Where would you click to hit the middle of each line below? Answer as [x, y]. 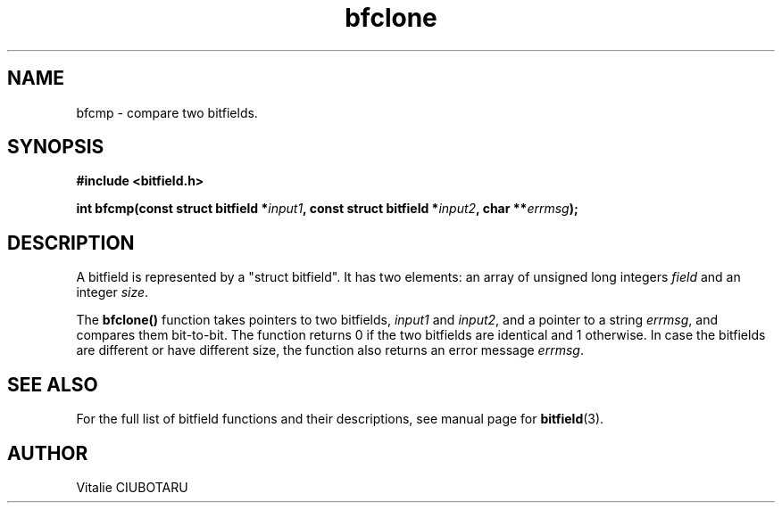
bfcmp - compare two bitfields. [167, 112]
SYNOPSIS [56, 147]
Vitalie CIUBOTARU [132, 487]
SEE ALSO [53, 384]
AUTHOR [48, 453]
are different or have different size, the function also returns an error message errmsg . [330, 350]
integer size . [112, 292]
